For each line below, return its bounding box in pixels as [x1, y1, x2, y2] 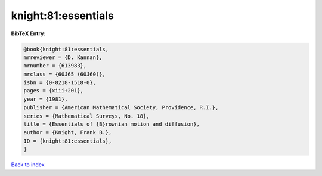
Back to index [11, 161, 45, 168]
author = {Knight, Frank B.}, [23, 129, 112, 136]
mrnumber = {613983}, [23, 63, 87, 69]
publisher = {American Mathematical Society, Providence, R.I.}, [23, 104, 219, 111]
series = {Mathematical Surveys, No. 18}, [23, 112, 150, 119]
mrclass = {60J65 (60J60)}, [23, 70, 106, 78]
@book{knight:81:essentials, [23, 45, 109, 53]
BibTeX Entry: [11, 30, 46, 37]
